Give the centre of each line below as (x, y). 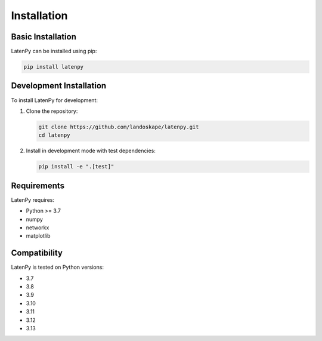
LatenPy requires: (33, 199)
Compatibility (37, 253)
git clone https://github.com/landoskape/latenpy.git (119, 127)
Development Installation (59, 86)
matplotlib (38, 236)
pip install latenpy (53, 67)
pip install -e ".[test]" (76, 167)
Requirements (38, 185)
